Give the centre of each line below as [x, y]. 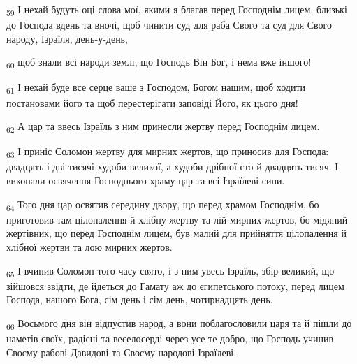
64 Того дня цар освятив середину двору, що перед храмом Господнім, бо [163, 205]
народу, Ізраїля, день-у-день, [67, 38]
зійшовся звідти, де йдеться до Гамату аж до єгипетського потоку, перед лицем [175, 285]
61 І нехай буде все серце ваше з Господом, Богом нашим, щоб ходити [156, 88]
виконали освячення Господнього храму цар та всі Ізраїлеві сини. [146, 180]
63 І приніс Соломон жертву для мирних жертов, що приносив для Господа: [168, 152]
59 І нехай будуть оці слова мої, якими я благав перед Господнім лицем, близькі [177, 10]
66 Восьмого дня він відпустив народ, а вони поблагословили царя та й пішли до [179, 323]
